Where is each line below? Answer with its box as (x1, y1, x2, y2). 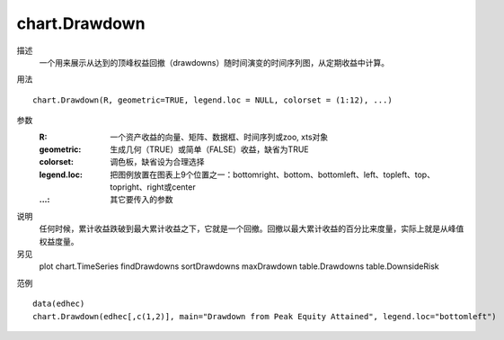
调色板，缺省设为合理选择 (110, 157, 205, 167)
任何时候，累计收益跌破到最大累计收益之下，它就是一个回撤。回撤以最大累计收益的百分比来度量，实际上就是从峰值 (39, 223, 464, 234)
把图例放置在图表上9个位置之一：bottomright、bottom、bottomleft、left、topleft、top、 (110, 169, 436, 180)
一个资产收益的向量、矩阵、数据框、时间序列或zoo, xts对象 (110, 131, 329, 142)
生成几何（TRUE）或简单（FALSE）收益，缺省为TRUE (110, 144, 309, 155)
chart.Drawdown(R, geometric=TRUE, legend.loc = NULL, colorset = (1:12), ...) (32, 94, 393, 105)
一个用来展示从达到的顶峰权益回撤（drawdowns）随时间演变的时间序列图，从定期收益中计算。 (39, 57, 390, 67)
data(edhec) (32, 299, 85, 309)
